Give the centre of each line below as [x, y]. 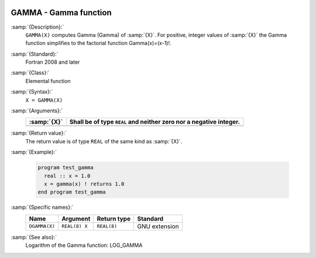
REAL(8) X [75, 226]
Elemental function [48, 81]
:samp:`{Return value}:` [39, 133]
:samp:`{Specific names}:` [42, 207]
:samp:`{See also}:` [34, 237]
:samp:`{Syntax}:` [32, 92]
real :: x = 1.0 [67, 176]
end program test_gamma [72, 192]
